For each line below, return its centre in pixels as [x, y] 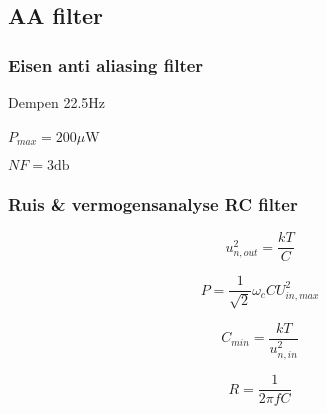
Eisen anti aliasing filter [106, 64]
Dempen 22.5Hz [57, 102]
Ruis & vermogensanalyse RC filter [153, 204]
